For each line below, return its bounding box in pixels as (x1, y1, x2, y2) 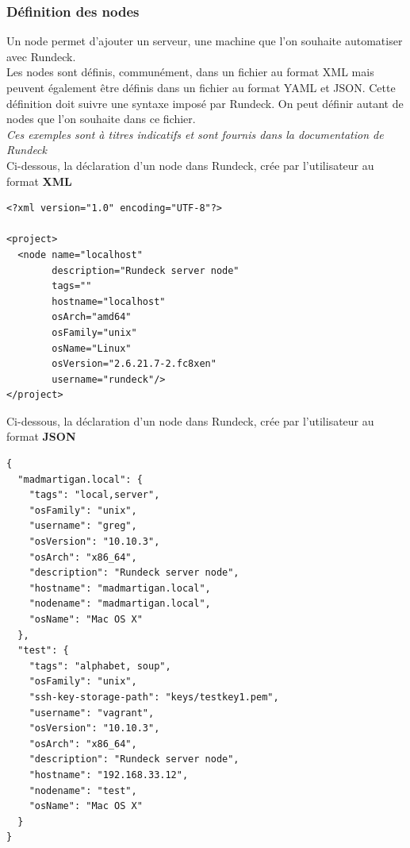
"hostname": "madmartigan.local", (29, 582, 211, 594)
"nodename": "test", (29, 784, 137, 796)
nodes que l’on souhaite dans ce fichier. (6, 110, 196, 127)
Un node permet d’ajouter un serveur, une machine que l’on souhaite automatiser (6, 33, 403, 49)
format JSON (6, 428, 76, 445)
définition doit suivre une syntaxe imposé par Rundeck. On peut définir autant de (6, 94, 404, 111)
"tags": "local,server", (29, 489, 160, 501)
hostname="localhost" (52, 295, 166, 307)
